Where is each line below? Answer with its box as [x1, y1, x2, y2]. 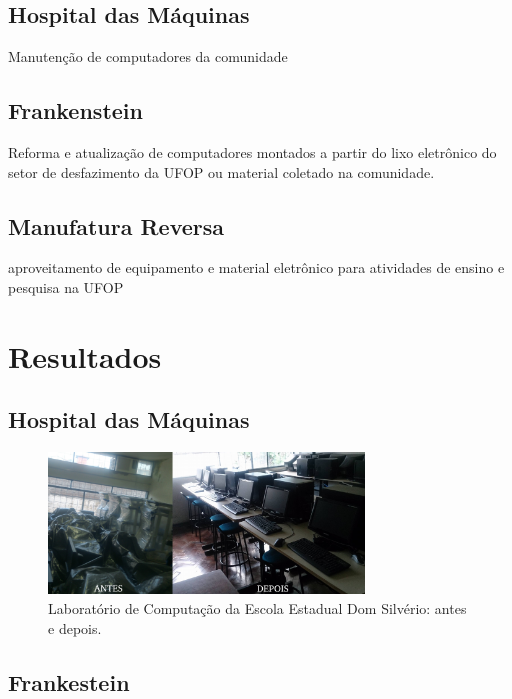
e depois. [48, 617, 102, 638]
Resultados [8, 335, 162, 376]
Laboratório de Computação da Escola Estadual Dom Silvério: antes [48, 598, 467, 619]
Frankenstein [8, 95, 143, 126]
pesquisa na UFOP [8, 276, 124, 297]
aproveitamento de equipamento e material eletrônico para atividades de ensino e [8, 257, 505, 278]
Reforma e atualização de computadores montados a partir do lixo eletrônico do [8, 142, 497, 162]
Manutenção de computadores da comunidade [8, 46, 288, 67]
